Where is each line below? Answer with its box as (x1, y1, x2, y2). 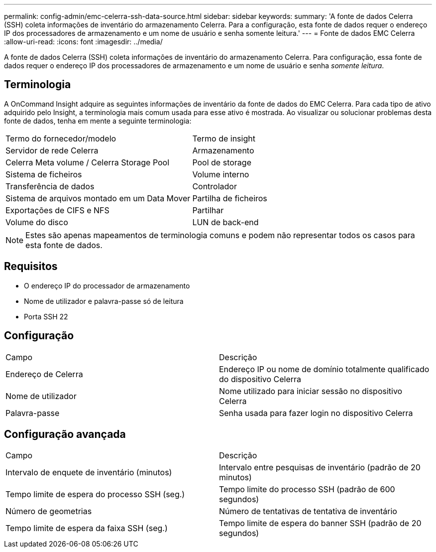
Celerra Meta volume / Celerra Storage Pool (5, 157, 170, 167)
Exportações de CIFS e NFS (5, 205, 109, 215)
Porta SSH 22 (24, 312, 68, 321)
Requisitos (4, 260, 58, 273)
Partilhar (192, 205, 224, 215)
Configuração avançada (4, 427, 126, 440)
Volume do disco (5, 217, 68, 227)
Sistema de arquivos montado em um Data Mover (5, 193, 191, 203)
